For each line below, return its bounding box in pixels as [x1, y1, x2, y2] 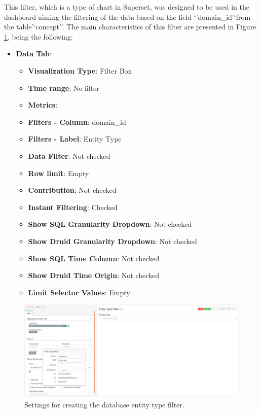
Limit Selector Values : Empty [28, 287, 130, 297]
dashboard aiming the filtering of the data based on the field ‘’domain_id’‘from [4, 11, 251, 22]
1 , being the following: [4, 31, 73, 42]
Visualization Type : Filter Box [28, 65, 132, 76]
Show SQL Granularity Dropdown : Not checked [28, 219, 192, 229]
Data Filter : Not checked [28, 150, 110, 161]
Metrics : [28, 99, 58, 110]
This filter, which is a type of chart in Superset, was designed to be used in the [4, 2, 249, 12]
